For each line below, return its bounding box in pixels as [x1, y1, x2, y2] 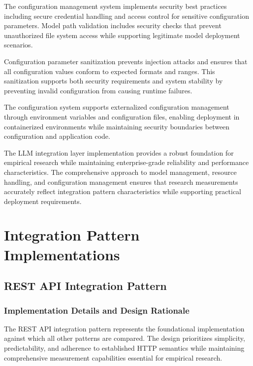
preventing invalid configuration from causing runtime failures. [4, 85, 192, 95]
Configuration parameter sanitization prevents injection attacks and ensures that [4, 56, 248, 66]
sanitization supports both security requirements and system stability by [4, 76, 223, 86]
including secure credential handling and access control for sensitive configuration [4, 10, 249, 21]
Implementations [4, 244, 120, 264]
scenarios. [4, 40, 33, 50]
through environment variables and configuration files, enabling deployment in [4, 111, 240, 122]
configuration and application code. [4, 131, 110, 141]
